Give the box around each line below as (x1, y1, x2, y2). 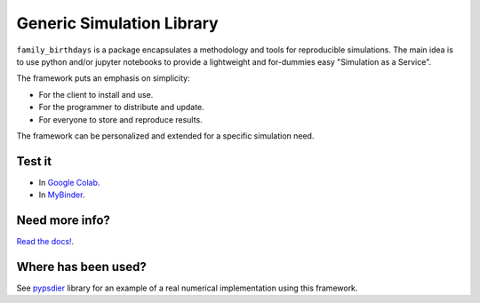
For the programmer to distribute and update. (38, 102, 204, 113)
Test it (16, 154, 52, 169)
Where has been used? (16, 259, 147, 275)
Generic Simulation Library (16, 13, 219, 33)
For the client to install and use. (38, 89, 154, 100)
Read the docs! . (16, 236, 75, 247)
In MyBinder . (38, 189, 85, 200)
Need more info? (16, 213, 111, 227)
